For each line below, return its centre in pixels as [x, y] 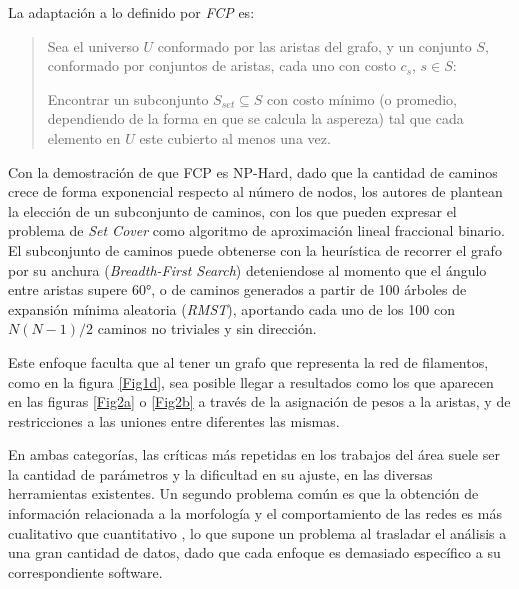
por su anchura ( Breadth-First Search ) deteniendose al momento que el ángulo [247, 269]
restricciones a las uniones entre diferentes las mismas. [174, 420]
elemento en [84, 137]
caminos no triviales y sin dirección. [207, 328]
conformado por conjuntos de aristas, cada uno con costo [221, 65]
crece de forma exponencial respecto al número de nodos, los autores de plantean [255, 191]
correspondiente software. [85, 571]
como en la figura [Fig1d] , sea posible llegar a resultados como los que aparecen [251, 381]
